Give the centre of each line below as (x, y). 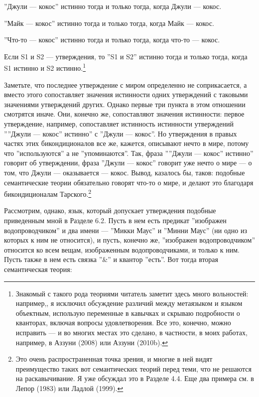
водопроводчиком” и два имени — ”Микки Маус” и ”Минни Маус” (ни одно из (126, 230)
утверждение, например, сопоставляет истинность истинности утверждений (119, 124)
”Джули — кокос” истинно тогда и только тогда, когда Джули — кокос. (113, 6)
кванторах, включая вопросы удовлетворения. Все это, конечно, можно (123, 323)
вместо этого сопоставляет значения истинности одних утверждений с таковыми (126, 94)
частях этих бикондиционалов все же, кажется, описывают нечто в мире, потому (127, 143)
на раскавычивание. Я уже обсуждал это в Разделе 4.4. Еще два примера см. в (135, 378)
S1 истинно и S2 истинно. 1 (45, 67)
